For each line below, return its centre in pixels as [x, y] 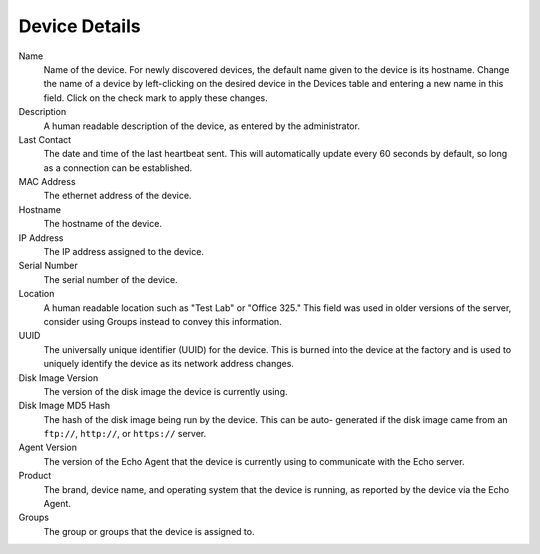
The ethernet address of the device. [117, 196]
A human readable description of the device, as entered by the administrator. [201, 126]
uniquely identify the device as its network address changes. [169, 364]
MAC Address [47, 182]
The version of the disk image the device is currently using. [165, 391]
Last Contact [45, 139]
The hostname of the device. [102, 224]
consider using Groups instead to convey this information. [162, 321]
